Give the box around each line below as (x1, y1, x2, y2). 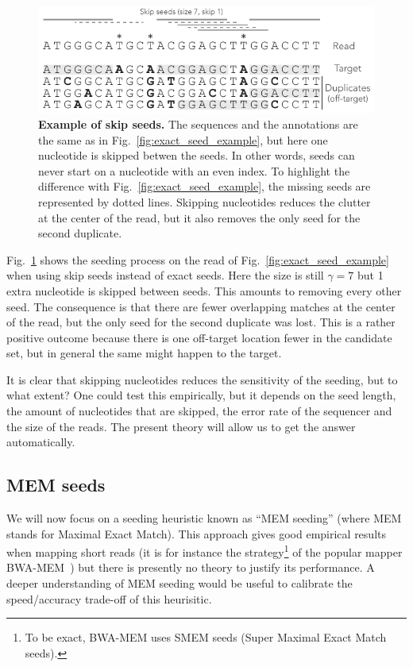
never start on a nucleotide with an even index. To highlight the (38, 162, 350, 179)
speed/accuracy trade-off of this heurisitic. (6, 590, 212, 607)
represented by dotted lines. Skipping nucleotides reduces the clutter (38, 193, 371, 210)
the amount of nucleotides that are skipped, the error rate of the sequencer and (6, 403, 392, 419)
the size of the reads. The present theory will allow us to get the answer (6, 418, 356, 434)
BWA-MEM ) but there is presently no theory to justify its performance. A (6, 559, 375, 576)
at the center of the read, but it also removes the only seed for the (38, 209, 361, 226)
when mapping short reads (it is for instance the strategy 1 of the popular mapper (6, 542, 403, 560)
